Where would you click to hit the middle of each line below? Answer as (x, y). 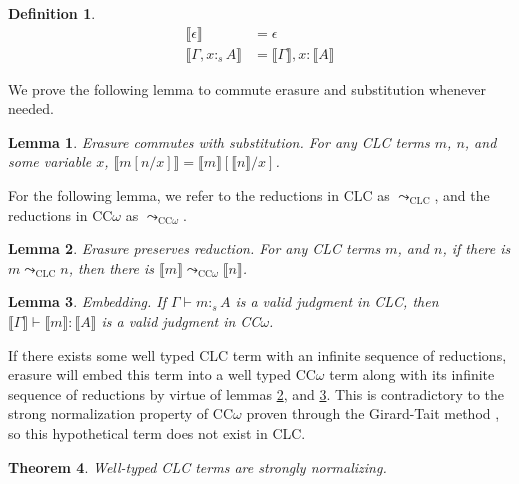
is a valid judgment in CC (181, 321)
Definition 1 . (52, 13)
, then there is (111, 267)
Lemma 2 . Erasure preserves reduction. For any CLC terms (194, 248)
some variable (50, 161)
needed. (31, 108)
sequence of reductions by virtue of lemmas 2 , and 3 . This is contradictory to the (256, 393)
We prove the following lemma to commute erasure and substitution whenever (247, 88)
